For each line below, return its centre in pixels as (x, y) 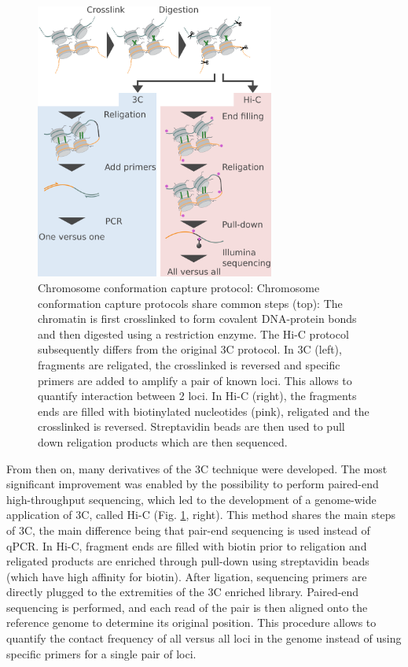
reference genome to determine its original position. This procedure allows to (191, 623)
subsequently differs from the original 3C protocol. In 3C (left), (190, 349)
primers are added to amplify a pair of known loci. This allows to (195, 380)
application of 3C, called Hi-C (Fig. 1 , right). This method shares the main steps (201, 515)
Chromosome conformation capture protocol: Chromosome (179, 287)
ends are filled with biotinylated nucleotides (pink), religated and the (204, 411)
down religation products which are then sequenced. (163, 441)
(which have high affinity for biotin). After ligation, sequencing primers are (187, 576)
